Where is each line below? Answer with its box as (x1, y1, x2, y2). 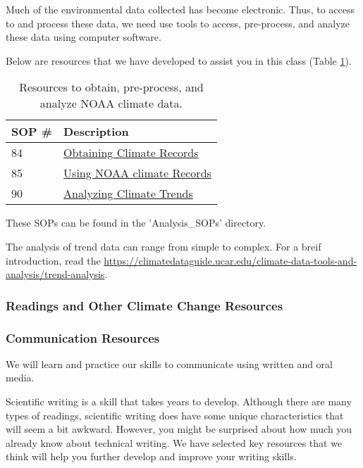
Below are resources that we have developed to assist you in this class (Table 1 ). (6, 53, 352, 68)
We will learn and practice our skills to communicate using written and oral (6, 356, 333, 371)
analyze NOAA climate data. (39, 95, 183, 112)
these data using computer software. (6, 30, 161, 44)
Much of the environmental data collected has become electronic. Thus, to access (6, 2, 355, 16)
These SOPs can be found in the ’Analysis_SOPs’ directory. (6, 215, 266, 230)
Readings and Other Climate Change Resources (6, 296, 283, 314)
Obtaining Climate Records (63, 144, 199, 161)
